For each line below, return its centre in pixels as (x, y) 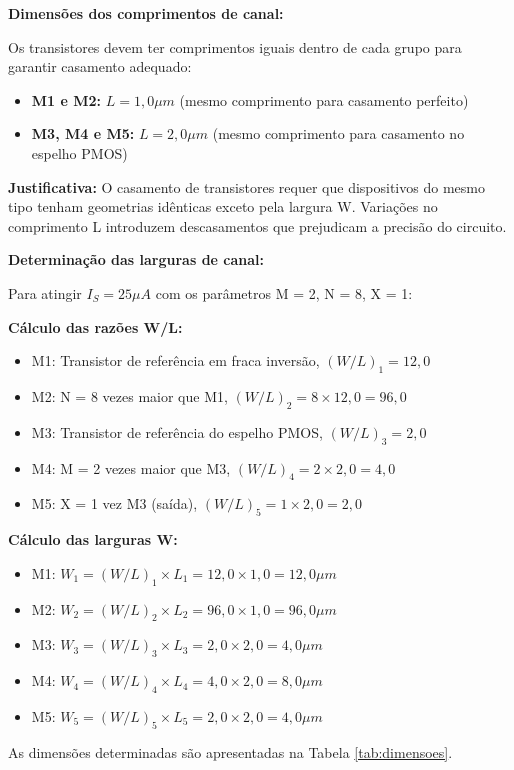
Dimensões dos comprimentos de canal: (146, 13)
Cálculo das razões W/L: (95, 326)
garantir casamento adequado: (100, 66)
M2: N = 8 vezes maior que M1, (129, 395)
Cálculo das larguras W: (93, 539)
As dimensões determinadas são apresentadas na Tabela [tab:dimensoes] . (230, 751)
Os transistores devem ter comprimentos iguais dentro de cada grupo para (235, 46)
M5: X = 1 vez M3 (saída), (114, 503)
